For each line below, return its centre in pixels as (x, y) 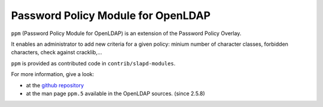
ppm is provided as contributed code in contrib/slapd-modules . (93, 63)
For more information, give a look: (53, 74)
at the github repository (55, 85)
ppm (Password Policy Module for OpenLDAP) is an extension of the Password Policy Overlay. (126, 33)
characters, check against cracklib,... (57, 52)
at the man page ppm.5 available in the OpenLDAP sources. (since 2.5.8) (116, 93)
